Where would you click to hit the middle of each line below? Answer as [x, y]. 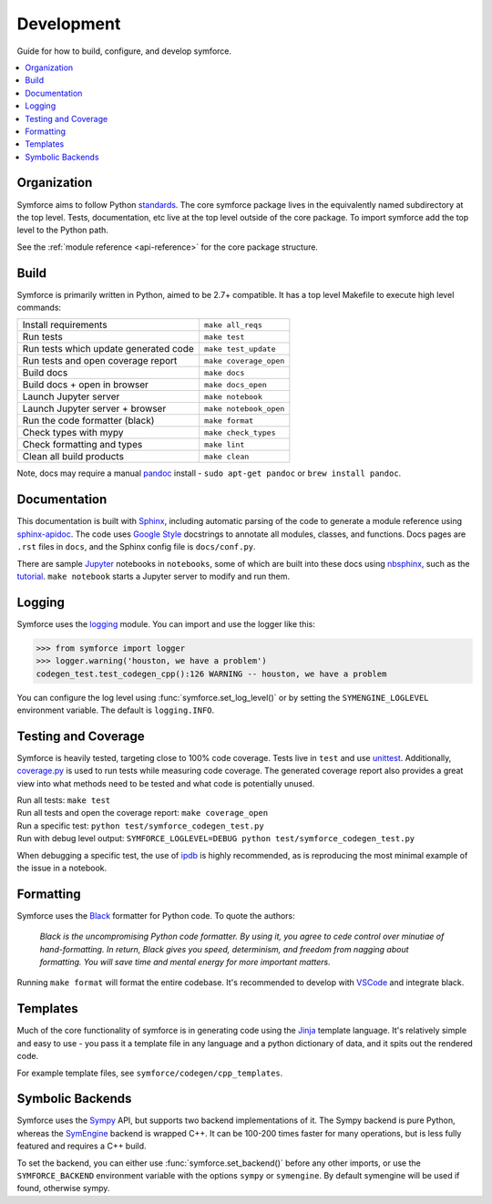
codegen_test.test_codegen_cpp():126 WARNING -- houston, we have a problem [211, 674]
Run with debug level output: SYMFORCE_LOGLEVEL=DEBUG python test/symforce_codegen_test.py [216, 839]
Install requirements [65, 325]
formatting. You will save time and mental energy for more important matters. [185, 962]
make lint [224, 444]
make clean [226, 456]
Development [69, 24]
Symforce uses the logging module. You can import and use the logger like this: [166, 623]
